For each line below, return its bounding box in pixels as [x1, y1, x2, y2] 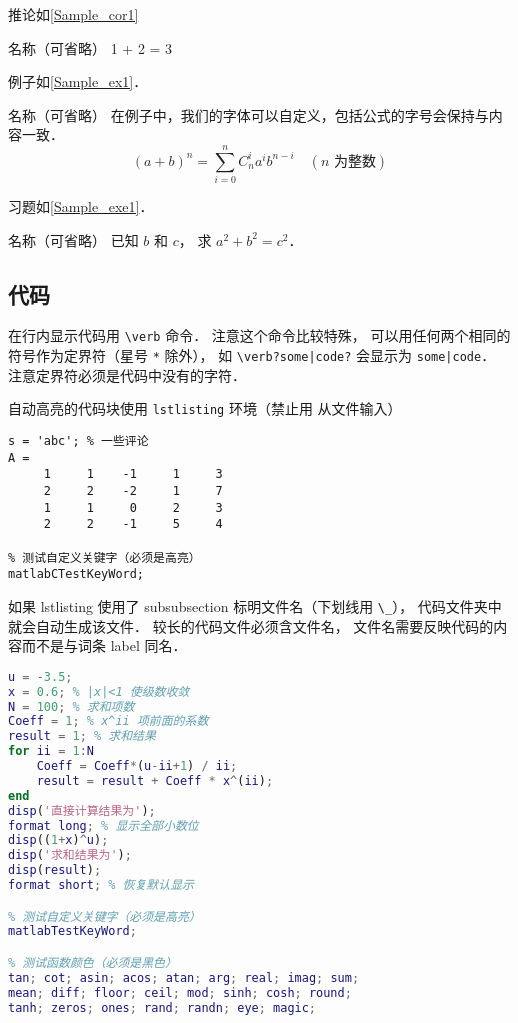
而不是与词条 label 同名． [21, 635, 187, 656]
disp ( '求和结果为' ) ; [8, 848, 132, 863]
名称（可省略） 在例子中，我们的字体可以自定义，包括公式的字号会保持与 [8, 104, 489, 125]
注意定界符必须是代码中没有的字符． [8, 364, 246, 385]
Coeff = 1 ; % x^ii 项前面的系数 [8, 714, 209, 729]
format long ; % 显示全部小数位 [8, 818, 199, 833]
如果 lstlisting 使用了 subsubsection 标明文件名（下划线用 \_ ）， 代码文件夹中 [8, 595, 502, 616]
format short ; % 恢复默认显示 [8, 878, 194, 893]
